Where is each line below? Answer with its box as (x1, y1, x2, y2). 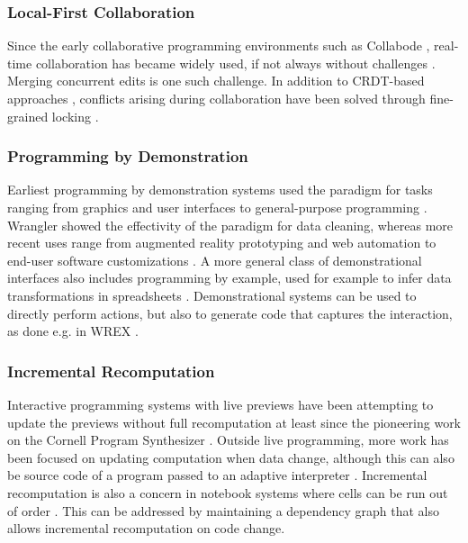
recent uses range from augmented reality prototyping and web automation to (7, 233, 436, 252)
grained (7, 106, 49, 125)
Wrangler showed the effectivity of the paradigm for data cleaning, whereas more (7, 215, 454, 234)
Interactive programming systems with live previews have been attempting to (7, 394, 434, 413)
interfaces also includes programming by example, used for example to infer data (7, 268, 452, 287)
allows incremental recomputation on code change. (7, 519, 285, 538)
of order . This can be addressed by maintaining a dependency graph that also (7, 501, 440, 520)
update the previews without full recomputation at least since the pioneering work (7, 412, 462, 431)
